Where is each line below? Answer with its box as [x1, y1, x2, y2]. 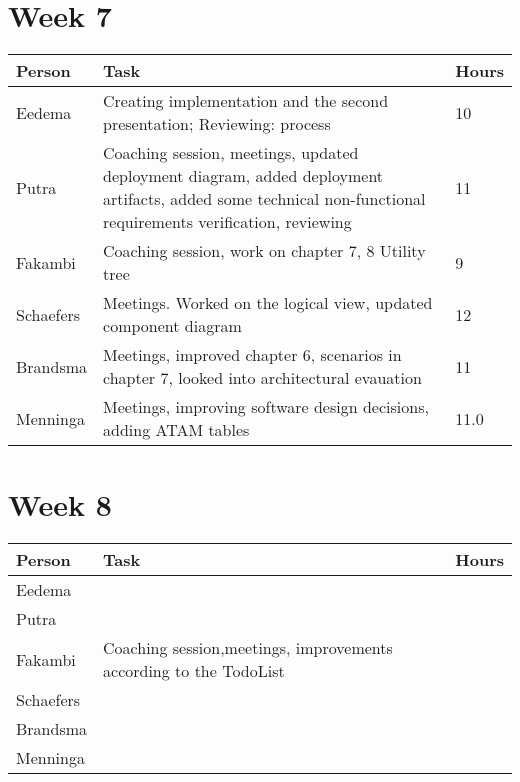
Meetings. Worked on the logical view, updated [103, 291, 433, 315]
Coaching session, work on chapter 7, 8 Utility [103, 239, 426, 263]
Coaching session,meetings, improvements [103, 636, 393, 660]
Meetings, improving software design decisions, [103, 395, 429, 419]
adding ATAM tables [103, 418, 250, 442]
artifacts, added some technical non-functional [103, 187, 426, 211]
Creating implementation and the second [103, 89, 389, 113]
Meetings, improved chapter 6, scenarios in [103, 343, 402, 367]
